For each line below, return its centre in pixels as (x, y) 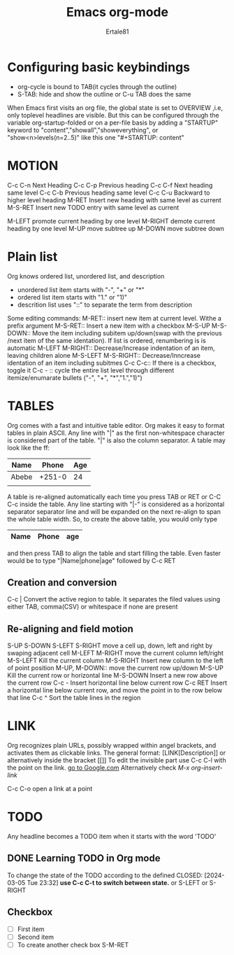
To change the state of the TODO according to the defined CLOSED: (105, 875)
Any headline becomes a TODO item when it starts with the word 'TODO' (112, 836)
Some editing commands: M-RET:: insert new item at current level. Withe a (115, 318)
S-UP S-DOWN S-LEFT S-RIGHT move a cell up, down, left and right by (110, 646)
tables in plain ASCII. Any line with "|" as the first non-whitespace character (116, 433)
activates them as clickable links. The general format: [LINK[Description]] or (117, 753)
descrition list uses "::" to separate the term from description (104, 305)
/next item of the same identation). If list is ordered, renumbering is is (107, 340)
